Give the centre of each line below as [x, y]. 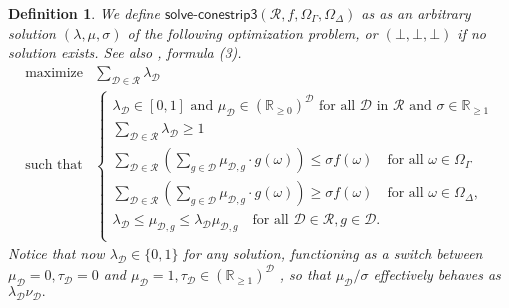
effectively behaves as [437, 274]
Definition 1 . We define [84, 13]
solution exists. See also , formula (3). [125, 52]
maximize [54, 72]
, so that [305, 274]
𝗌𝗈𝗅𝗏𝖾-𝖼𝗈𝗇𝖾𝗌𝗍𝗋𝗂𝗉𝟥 [211, 15]
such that [54, 165]
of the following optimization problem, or [252, 32]
